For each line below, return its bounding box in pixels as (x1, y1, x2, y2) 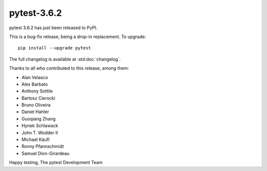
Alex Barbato (21, 81, 48, 87)
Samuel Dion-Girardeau (21, 150, 70, 156)
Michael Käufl (21, 136, 49, 143)
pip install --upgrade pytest (18, 45, 91, 51)
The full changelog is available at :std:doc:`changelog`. (9, 56, 121, 62)
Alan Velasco (21, 74, 48, 80)
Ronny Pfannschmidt (21, 143, 64, 149)
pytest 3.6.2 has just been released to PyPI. (9, 25, 97, 31)
